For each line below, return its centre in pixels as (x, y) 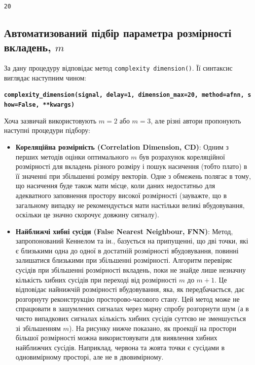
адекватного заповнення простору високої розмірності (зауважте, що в (121, 195)
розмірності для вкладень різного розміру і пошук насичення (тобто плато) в (131, 166)
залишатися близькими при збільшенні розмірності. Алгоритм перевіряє (124, 260)
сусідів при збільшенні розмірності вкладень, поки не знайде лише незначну (131, 270)
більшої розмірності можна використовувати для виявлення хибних (116, 338)
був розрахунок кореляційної (182, 156)
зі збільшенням (38, 328)
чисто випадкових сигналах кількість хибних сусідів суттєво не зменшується (131, 318)
